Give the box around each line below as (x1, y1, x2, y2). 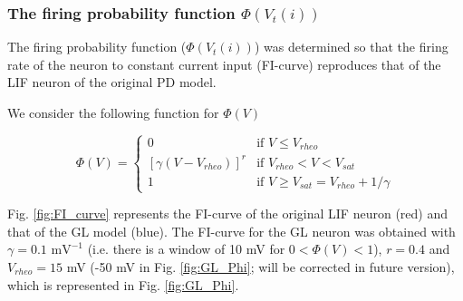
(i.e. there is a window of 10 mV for (87, 239, 285, 258)
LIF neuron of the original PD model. (7, 73, 217, 92)
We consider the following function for (7, 103, 219, 121)
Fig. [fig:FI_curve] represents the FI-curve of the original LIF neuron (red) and (7, 204, 449, 223)
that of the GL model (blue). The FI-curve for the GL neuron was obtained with (7, 221, 456, 240)
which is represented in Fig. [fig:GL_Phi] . (7, 275, 239, 294)
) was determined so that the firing (254, 37, 449, 56)
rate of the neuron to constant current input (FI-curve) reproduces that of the (7, 54, 441, 73)
